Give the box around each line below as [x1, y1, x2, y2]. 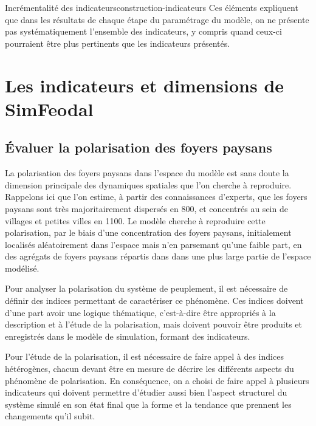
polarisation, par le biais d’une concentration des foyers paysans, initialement [5, 226, 292, 239]
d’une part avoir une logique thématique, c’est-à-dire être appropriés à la [5, 306, 276, 318]
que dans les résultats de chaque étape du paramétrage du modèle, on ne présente [5, 13, 309, 26]
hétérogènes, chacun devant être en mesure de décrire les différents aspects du [5, 362, 294, 375]
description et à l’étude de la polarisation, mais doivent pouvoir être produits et [5, 318, 302, 331]
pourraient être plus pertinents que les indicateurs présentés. [5, 36, 230, 49]
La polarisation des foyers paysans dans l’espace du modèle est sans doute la [5, 167, 289, 179]
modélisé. [5, 261, 39, 274]
